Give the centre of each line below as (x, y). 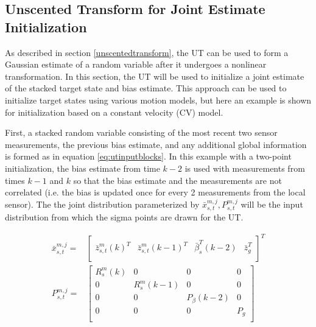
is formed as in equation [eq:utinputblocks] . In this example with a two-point (148, 156)
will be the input (272, 204)
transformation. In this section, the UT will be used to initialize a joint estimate (155, 76)
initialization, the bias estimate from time (83, 168)
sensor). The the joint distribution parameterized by (102, 204)
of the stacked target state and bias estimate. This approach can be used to (146, 88)
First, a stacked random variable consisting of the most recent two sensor (141, 132)
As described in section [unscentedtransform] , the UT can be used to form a (147, 52)
